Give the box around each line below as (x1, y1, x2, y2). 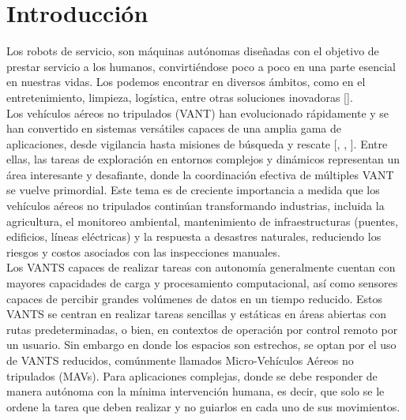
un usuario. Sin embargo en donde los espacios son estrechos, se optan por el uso (6, 336, 397, 353)
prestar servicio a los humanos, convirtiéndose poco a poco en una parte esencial (6, 58, 396, 74)
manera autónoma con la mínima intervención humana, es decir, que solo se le (6, 383, 385, 399)
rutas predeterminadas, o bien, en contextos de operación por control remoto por (6, 321, 398, 337)
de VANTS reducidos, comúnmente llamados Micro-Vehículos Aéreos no (6, 352, 354, 368)
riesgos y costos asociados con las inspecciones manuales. (6, 243, 280, 260)
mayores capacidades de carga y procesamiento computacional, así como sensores (6, 275, 398, 291)
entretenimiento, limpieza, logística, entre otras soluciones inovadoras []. (6, 88, 353, 105)
